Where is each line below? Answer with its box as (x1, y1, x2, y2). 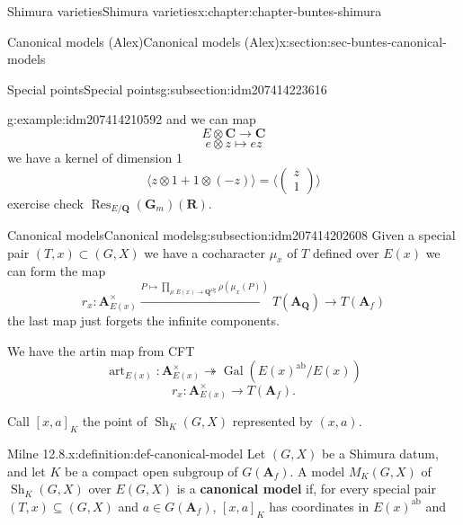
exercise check (7, 193, 84, 212)
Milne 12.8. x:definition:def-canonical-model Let (7, 444, 266, 463)
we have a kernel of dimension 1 (7, 147, 183, 166)
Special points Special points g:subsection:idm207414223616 (7, 79, 327, 98)
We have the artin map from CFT (7, 341, 195, 360)
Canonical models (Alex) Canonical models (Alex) (7, 31, 280, 50)
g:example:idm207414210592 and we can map (7, 110, 256, 129)
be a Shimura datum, (321, 444, 439, 463)
